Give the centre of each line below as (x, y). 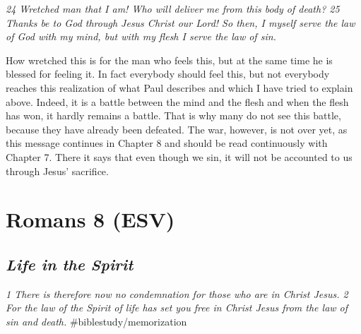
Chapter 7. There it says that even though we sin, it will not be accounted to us (179, 156)
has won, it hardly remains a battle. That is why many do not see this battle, (173, 115)
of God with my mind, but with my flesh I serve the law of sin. (141, 36)
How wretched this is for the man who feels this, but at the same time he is (169, 60)
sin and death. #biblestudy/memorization (96, 321)
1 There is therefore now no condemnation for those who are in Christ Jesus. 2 (177, 293)
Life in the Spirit (70, 264)
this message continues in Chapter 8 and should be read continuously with (167, 143)
